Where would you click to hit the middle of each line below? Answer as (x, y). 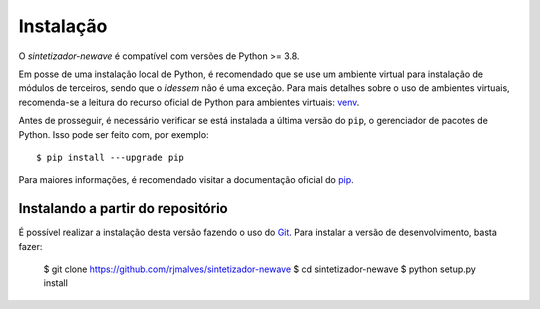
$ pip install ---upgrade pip (110, 157)
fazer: (30, 246)
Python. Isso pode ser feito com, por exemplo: (113, 134)
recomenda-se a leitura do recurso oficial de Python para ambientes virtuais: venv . (189, 102)
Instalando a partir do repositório (123, 208)
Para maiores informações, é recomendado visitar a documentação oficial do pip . (186, 180)
